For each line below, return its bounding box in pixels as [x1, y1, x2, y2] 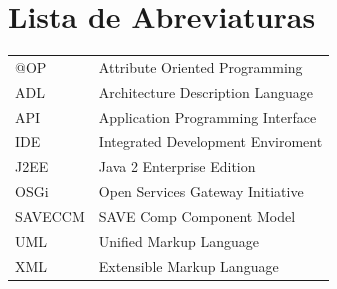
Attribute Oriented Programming [98, 56, 303, 77]
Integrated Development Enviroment [98, 131, 323, 152]
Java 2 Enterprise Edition [98, 156, 256, 177]
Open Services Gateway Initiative [98, 181, 304, 202]
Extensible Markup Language [98, 255, 279, 276]
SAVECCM [15, 205, 85, 226]
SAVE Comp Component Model [98, 205, 296, 226]
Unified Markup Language [98, 230, 259, 251]
